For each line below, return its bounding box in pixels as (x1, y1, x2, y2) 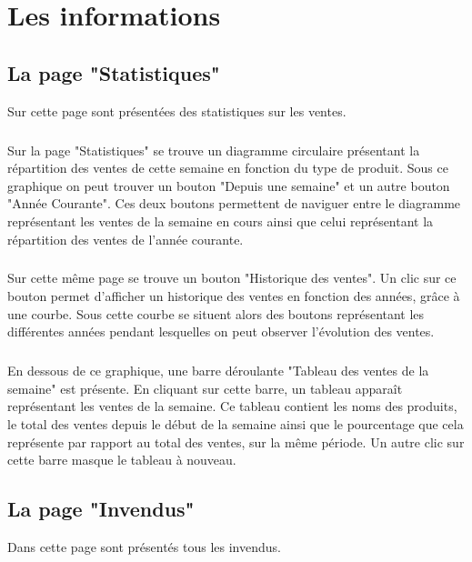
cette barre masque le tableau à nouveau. (7, 450, 236, 469)
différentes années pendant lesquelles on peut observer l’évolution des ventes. (7, 322, 435, 341)
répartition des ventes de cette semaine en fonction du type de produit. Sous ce (7, 158, 448, 177)
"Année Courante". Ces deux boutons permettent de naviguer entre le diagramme (7, 194, 461, 213)
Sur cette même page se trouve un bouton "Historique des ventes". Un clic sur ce (7, 268, 457, 287)
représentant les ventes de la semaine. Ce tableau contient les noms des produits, (7, 396, 457, 416)
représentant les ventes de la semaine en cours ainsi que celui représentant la (7, 211, 434, 230)
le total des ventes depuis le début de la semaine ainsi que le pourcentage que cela (7, 415, 464, 434)
